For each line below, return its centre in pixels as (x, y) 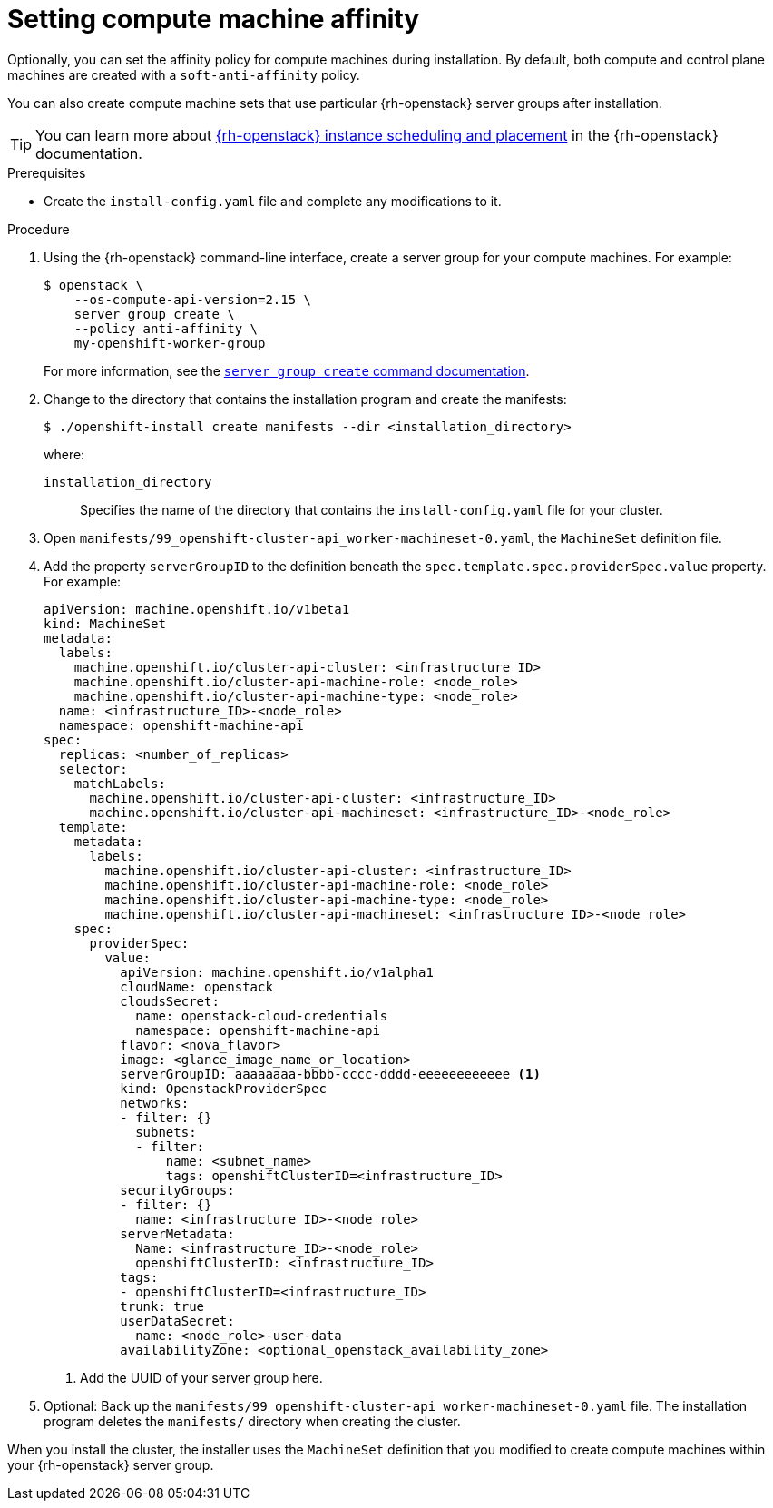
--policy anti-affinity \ (166, 328)
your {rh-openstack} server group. (111, 1464)
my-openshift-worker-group (170, 343)
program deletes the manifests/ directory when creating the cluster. (252, 1421)
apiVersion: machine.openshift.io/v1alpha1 (277, 972)
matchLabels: (120, 783)
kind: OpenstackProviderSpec (223, 1088)
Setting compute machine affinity (214, 19)
